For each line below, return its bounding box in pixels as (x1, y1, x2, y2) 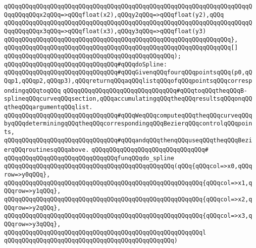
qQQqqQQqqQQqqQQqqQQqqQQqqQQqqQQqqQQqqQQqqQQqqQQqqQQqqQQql (4, 229, 206, 236)
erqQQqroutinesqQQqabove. (4, 146, 89, 154)
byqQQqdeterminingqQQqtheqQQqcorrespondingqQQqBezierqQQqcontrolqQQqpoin (4, 120, 253, 127)
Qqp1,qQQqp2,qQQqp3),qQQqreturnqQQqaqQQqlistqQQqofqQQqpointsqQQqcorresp (4, 77, 253, 84)
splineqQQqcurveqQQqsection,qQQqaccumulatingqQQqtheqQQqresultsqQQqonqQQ (4, 95, 253, 103)
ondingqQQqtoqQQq (4, 87, 61, 94)
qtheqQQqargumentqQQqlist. (4, 103, 93, 111)
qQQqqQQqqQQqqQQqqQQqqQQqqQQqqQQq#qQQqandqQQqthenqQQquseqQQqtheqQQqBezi (4, 136, 253, 144)
